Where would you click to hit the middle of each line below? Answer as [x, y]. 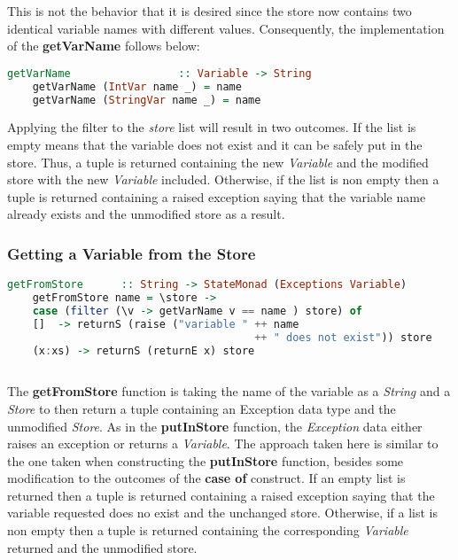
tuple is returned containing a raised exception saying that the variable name [217, 196]
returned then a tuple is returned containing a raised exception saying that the [221, 495]
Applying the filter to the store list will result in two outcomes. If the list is [212, 127]
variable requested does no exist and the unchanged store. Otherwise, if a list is [223, 513]
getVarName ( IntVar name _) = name [137, 86]
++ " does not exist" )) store [343, 337]
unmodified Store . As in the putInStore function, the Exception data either [215, 426]
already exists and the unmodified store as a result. [146, 214]
